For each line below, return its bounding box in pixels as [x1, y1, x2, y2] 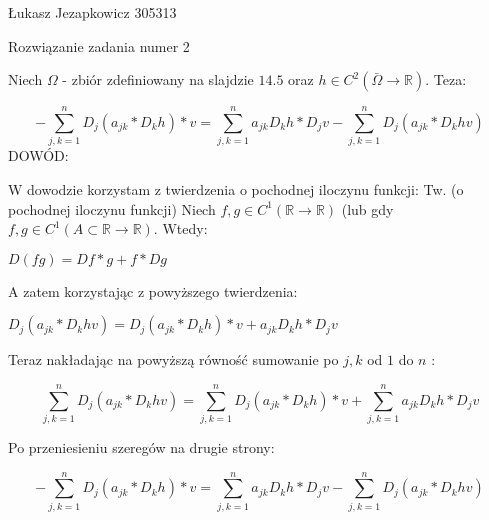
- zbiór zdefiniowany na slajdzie [62, 69, 254, 90]
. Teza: [425, 69, 467, 90]
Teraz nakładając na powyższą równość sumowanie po [8, 349, 339, 370]
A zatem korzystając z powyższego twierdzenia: [8, 280, 298, 301]
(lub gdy [341, 198, 394, 219]
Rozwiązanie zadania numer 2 [8, 35, 190, 56]
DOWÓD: [8, 145, 69, 166]
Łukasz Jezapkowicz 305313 [8, 2, 177, 22]
